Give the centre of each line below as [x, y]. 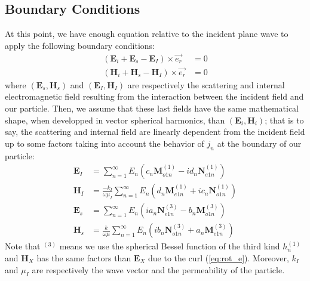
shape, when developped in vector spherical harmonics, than [115, 120]
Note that [23, 246]
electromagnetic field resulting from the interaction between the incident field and [154, 96]
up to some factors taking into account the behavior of [105, 143]
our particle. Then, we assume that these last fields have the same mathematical [152, 108]
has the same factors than [84, 257]
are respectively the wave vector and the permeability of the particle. [158, 269]
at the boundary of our [259, 143]
